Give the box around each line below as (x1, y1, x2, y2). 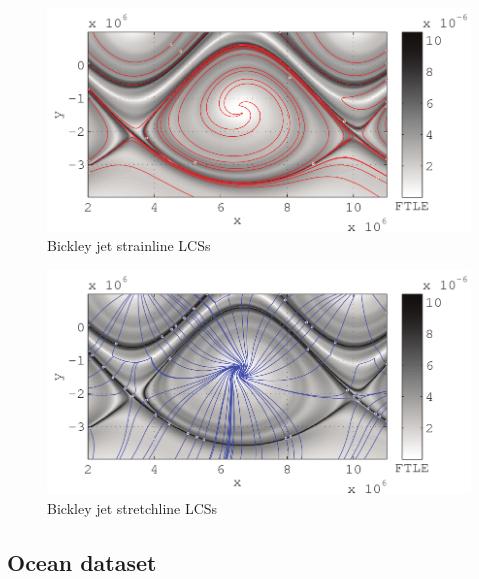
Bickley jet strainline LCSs (47, 235, 211, 256)
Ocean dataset (7, 546, 157, 577)
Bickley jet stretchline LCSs (47, 497, 218, 518)
